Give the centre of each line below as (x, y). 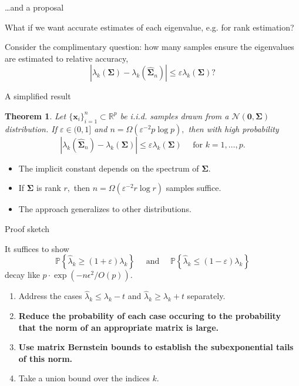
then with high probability (234, 128)
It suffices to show (37, 248)
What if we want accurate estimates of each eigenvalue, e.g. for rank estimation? (149, 27)
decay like (22, 275)
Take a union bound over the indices (84, 378)
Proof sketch (27, 228)
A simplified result (38, 96)
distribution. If (31, 128)
